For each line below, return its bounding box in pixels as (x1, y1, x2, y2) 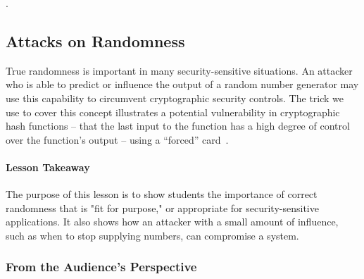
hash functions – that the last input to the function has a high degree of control (6, 118, 350, 133)
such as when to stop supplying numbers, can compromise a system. (6, 228, 299, 242)
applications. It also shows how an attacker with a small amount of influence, (6, 214, 339, 229)
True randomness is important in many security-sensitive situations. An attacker (6, 63, 353, 77)
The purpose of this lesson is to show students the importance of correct (6, 187, 318, 201)
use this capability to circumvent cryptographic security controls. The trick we (6, 90, 344, 105)
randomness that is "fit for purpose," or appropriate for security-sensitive (6, 200, 319, 215)
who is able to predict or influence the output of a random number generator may (6, 77, 359, 92)
